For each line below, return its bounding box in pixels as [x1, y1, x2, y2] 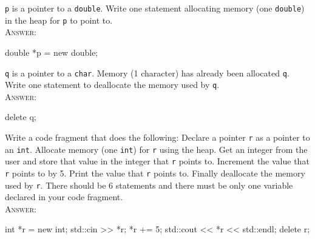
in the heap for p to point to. [5, 13, 113, 26]
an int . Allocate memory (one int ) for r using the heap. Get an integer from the [5, 143, 308, 155]
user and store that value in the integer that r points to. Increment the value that [5, 155, 310, 167]
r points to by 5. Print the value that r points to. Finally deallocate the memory [5, 166, 305, 179]
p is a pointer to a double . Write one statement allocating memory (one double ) [5, 2, 305, 14]
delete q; [5, 110, 36, 123]
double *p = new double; [5, 45, 98, 58]
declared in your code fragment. [5, 190, 123, 203]
